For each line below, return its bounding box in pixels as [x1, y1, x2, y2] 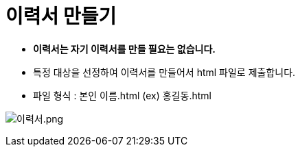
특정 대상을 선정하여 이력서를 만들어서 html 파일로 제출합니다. [33, 66, 296, 78]
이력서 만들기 [5, 5, 117, 28]
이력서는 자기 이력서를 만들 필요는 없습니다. [33, 42, 216, 55]
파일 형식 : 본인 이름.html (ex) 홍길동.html [33, 89, 211, 101]
